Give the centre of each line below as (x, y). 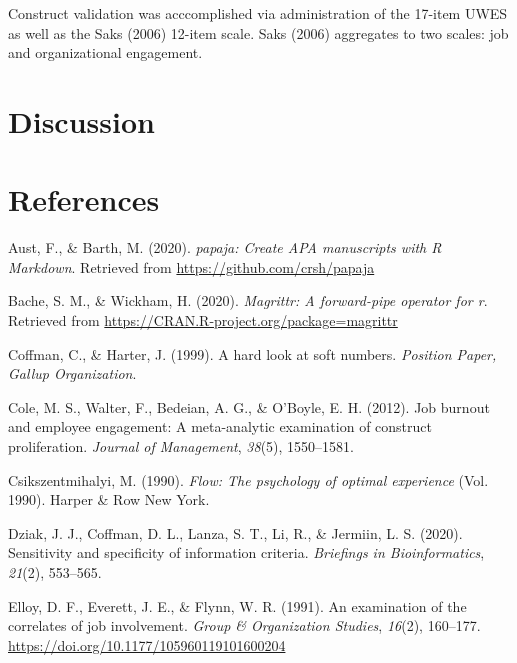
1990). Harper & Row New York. (109, 499)
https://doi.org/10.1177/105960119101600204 (147, 644)
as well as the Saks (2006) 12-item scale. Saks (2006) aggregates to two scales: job (258, 32)
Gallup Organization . (72, 373)
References (84, 199)
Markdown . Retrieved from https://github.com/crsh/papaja (191, 266)
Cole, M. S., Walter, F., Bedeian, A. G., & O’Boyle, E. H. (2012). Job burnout (249, 406)
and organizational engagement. (105, 52)
